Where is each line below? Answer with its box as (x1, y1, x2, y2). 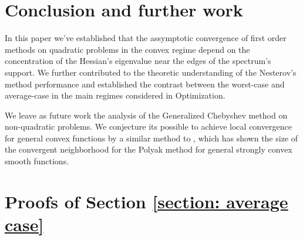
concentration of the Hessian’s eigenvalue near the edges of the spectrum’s (5, 55, 271, 67)
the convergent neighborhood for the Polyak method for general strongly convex (5, 143, 292, 156)
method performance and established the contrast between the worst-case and (5, 77, 285, 90)
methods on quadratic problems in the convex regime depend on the (5, 43, 250, 55)
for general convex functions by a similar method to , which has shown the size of (5, 131, 298, 144)
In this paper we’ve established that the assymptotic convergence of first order (5, 32, 287, 44)
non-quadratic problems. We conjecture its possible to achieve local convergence (5, 120, 292, 133)
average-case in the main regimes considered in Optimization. (5, 89, 225, 102)
